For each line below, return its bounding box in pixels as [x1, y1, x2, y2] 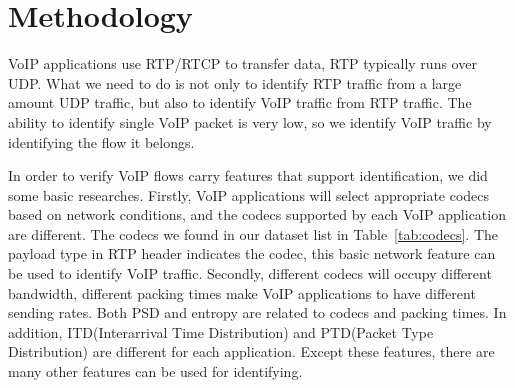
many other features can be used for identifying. [8, 361, 303, 382]
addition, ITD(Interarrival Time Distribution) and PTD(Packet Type [8, 321, 434, 342]
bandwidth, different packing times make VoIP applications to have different [8, 282, 476, 303]
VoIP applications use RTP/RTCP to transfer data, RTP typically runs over [8, 53, 477, 74]
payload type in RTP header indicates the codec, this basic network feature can [8, 243, 496, 264]
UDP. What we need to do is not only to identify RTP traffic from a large [8, 72, 462, 93]
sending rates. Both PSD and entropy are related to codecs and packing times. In [8, 302, 507, 323]
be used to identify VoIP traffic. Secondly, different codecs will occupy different [8, 263, 492, 284]
